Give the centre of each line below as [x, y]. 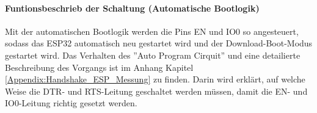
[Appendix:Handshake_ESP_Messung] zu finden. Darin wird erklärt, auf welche [155, 79]
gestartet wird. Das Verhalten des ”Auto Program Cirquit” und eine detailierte [153, 55]
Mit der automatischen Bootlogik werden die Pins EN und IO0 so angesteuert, [152, 31]
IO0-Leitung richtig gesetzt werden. [71, 103]
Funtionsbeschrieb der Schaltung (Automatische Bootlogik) [132, 8]
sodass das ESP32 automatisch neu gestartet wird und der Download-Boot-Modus [159, 43]
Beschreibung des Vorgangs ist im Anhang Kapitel [99, 67]
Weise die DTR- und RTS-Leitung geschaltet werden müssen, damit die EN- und [156, 91]
